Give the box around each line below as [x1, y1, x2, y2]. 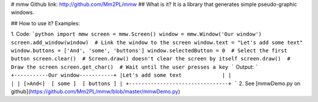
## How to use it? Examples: [11, 19, 80, 26]
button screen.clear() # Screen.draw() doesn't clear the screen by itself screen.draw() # [11, 56, 291, 62]
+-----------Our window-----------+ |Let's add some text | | [11, 72, 232, 79]
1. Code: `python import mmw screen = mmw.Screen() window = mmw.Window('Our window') [11, 30, 262, 38]
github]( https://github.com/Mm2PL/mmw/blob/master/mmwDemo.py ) [11, 88, 181, 95]
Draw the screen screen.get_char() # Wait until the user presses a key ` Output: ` [11, 63, 259, 70]
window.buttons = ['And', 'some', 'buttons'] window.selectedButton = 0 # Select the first [11, 47, 288, 54]
